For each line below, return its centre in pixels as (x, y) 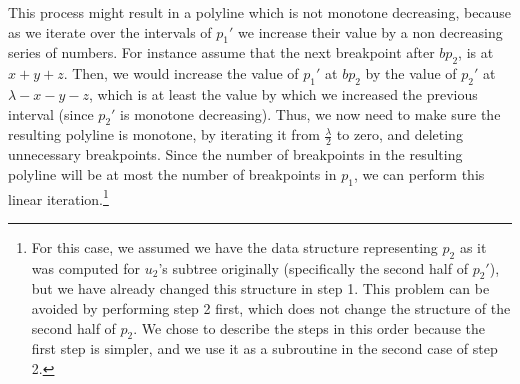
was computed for (86, 267)
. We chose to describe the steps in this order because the (309, 327)
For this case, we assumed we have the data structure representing (234, 246)
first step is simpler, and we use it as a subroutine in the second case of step (264, 348)
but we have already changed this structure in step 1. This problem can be (260, 288)
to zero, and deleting (399, 134)
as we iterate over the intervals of (110, 31)
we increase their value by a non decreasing (370, 31)
